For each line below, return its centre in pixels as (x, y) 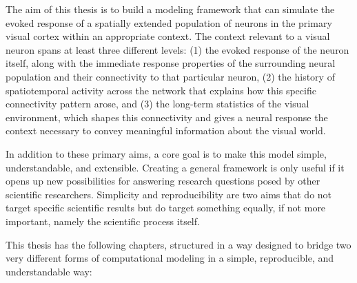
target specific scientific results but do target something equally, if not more (166, 208)
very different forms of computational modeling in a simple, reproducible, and (170, 258)
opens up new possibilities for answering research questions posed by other (163, 181)
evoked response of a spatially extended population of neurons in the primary (169, 22)
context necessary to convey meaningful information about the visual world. (166, 130)
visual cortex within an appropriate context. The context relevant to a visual (168, 36)
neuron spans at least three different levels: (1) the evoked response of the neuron (177, 49)
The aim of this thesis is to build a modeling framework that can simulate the (170, 9)
